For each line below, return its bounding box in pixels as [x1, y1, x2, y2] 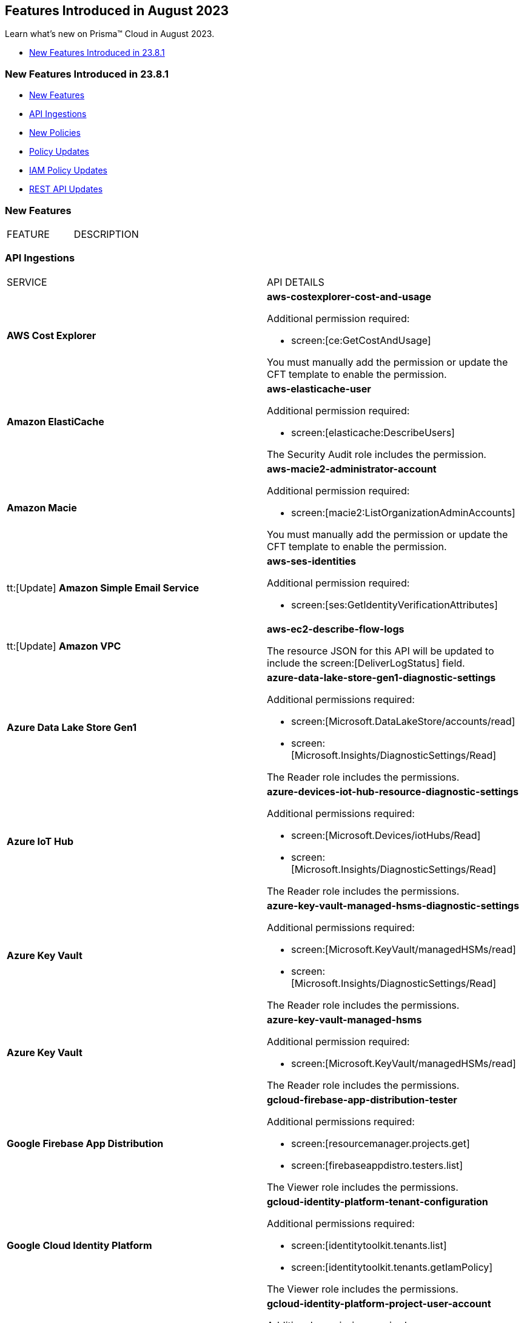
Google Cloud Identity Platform [7, 1239, 152, 1251]
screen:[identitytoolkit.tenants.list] [291, 1239, 447, 1251]
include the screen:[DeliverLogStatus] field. [267, 656, 465, 669]
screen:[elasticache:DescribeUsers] [291, 426, 455, 439]
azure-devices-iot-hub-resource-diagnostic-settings [267, 785, 519, 798]
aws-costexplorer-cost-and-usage [267, 290, 431, 303]
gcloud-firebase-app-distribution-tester [267, 1093, 457, 1106]
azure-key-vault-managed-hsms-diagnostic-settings [267, 899, 519, 912]
